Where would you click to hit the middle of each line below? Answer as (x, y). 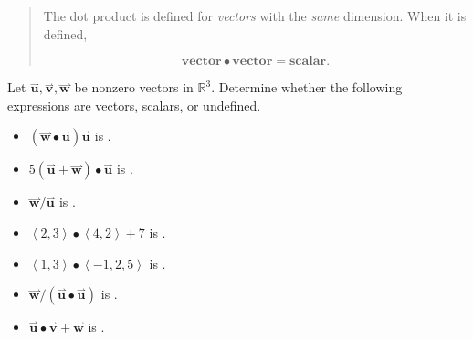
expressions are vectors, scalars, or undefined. (134, 105)
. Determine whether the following (307, 87)
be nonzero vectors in (134, 87)
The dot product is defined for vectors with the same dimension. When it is (255, 16)
